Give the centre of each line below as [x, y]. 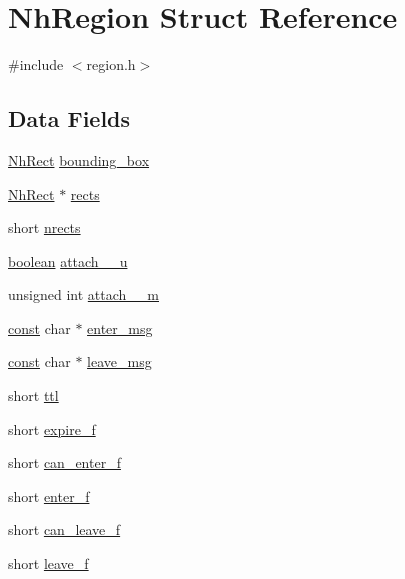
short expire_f [52, 428]
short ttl [33, 395]
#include [36, 64]
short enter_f [49, 495]
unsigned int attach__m [83, 294]
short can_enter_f [64, 462]
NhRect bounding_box [79, 159]
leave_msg [119, 361]
